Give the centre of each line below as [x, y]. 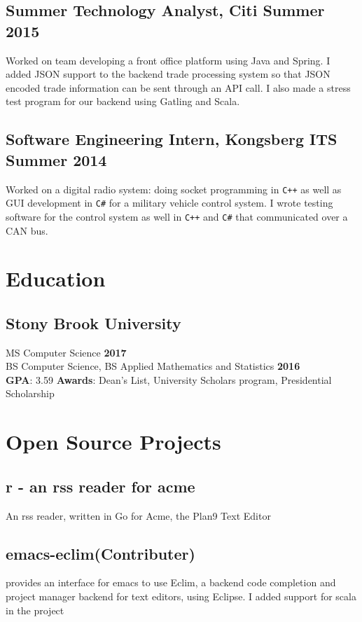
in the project [35, 610]
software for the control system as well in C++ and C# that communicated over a [177, 216]
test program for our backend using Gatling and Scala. [123, 101]
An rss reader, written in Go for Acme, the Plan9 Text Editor [138, 515]
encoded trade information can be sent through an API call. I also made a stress [178, 87]
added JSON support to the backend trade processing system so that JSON [168, 74]
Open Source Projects [113, 442]
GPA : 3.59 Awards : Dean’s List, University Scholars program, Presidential [169, 379]
